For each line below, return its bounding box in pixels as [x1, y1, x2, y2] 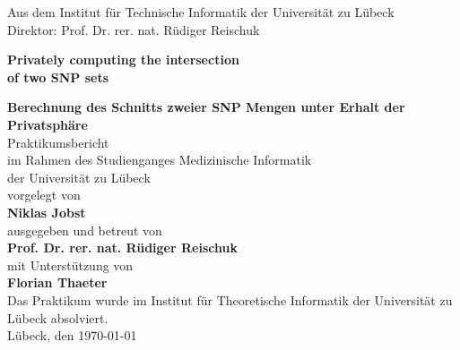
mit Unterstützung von [7, 255, 134, 274]
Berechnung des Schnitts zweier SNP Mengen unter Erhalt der [7, 98, 405, 116]
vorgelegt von [7, 185, 81, 204]
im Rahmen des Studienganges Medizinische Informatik [7, 150, 312, 169]
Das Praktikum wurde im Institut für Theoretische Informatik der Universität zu [7, 290, 453, 309]
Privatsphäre [7, 115, 88, 133]
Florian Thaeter [7, 273, 108, 292]
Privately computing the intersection [7, 50, 239, 69]
